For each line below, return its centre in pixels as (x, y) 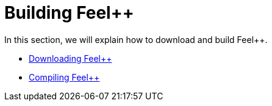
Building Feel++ (69, 13)
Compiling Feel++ (64, 77)
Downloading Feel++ (70, 58)
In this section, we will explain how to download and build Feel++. (136, 39)
